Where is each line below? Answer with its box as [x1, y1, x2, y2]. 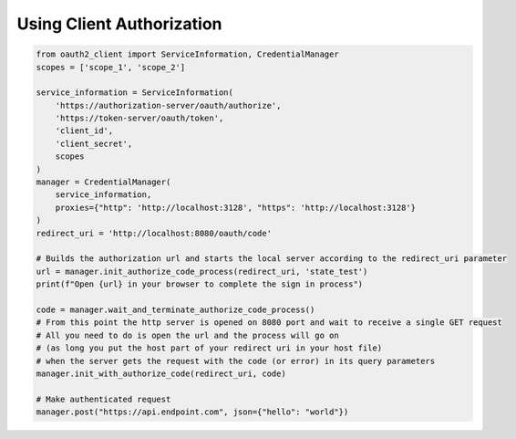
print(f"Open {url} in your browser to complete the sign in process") [36, 279, 364, 289]
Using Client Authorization [16, 14, 222, 34]
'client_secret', [55, 138, 133, 149]
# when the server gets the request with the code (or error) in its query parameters [36, 356, 436, 366]
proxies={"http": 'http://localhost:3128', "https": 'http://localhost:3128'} [55, 202, 417, 213]
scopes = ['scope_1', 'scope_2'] [36, 62, 186, 72]
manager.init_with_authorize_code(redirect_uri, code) [36, 368, 286, 379]
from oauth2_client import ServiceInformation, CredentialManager [36, 49, 339, 59]
